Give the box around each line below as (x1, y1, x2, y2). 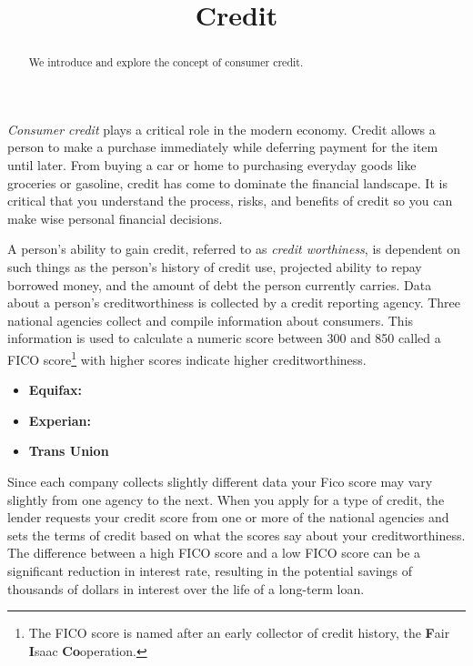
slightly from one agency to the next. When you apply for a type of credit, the (7, 489, 445, 509)
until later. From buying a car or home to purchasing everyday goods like (7, 156, 417, 175)
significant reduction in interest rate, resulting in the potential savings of (7, 560, 413, 580)
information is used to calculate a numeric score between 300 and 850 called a (7, 328, 441, 348)
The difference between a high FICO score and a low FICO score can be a (7, 543, 421, 562)
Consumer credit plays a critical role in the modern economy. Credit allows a (7, 119, 436, 138)
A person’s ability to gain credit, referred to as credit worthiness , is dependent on (7, 239, 460, 258)
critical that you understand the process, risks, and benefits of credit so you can (7, 191, 453, 210)
